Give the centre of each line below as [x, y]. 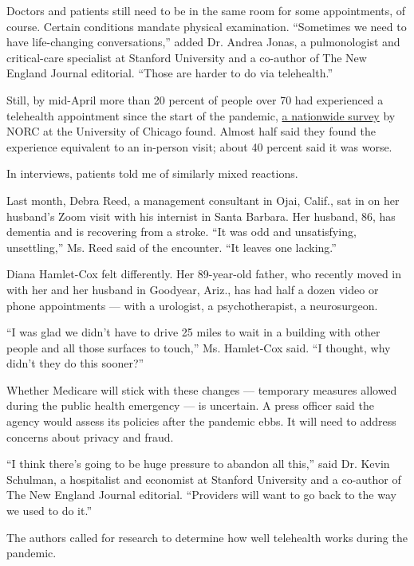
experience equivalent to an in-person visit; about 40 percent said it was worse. [199, 146]
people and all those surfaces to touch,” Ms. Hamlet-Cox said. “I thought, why [199, 347]
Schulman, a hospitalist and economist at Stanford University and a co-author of [204, 479]
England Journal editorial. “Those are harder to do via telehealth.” [170, 73]
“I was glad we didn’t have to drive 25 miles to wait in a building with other [193, 332]
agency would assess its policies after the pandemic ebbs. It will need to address [201, 421]
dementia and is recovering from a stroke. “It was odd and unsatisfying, [181, 232]
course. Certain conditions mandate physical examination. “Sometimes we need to [207, 26]
